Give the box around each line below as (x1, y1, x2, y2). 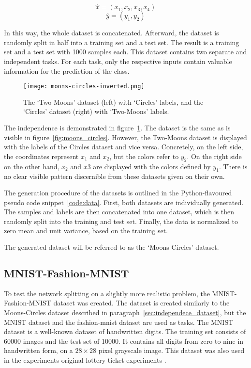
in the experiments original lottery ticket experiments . (4, 354, 166, 365)
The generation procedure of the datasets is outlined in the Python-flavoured (4, 188, 232, 197)
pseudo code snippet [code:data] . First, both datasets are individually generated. (4, 197, 244, 207)
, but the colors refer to (109, 151, 179, 161)
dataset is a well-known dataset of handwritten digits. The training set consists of (4, 326, 246, 336)
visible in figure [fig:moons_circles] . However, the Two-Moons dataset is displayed (4, 132, 247, 142)
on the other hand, (4, 161, 59, 171)
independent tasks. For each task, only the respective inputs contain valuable (4, 56, 232, 66)
